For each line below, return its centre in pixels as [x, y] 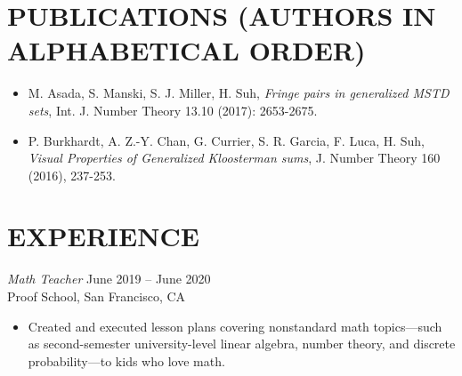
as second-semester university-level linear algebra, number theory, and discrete [242, 344]
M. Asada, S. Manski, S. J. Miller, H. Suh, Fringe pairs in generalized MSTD [239, 93]
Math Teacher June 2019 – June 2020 [109, 279]
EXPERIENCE [103, 236]
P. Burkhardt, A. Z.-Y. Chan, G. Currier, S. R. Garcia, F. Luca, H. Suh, [226, 140]
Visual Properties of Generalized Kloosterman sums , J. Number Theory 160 [234, 158]
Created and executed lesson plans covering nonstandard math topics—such [235, 326]
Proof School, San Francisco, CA [97, 296]
